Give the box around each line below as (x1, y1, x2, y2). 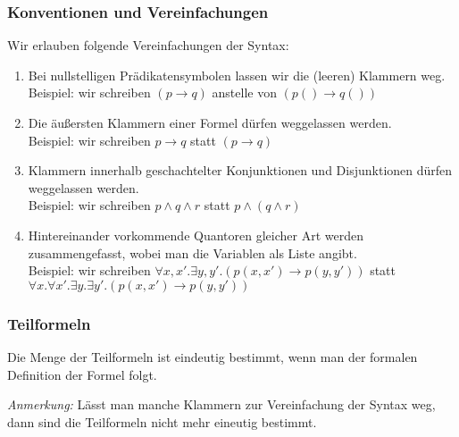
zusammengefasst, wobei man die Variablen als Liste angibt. (28, 243, 357, 262)
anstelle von (212, 83, 277, 102)
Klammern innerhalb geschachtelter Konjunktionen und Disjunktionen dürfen (28, 161, 453, 180)
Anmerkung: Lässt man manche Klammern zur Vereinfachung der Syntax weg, (7, 395, 436, 414)
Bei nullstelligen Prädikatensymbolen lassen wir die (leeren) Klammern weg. (28, 65, 446, 84)
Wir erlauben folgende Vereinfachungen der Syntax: (7, 36, 289, 55)
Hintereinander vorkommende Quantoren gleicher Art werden (28, 225, 363, 244)
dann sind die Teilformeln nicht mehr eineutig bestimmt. (7, 412, 317, 431)
